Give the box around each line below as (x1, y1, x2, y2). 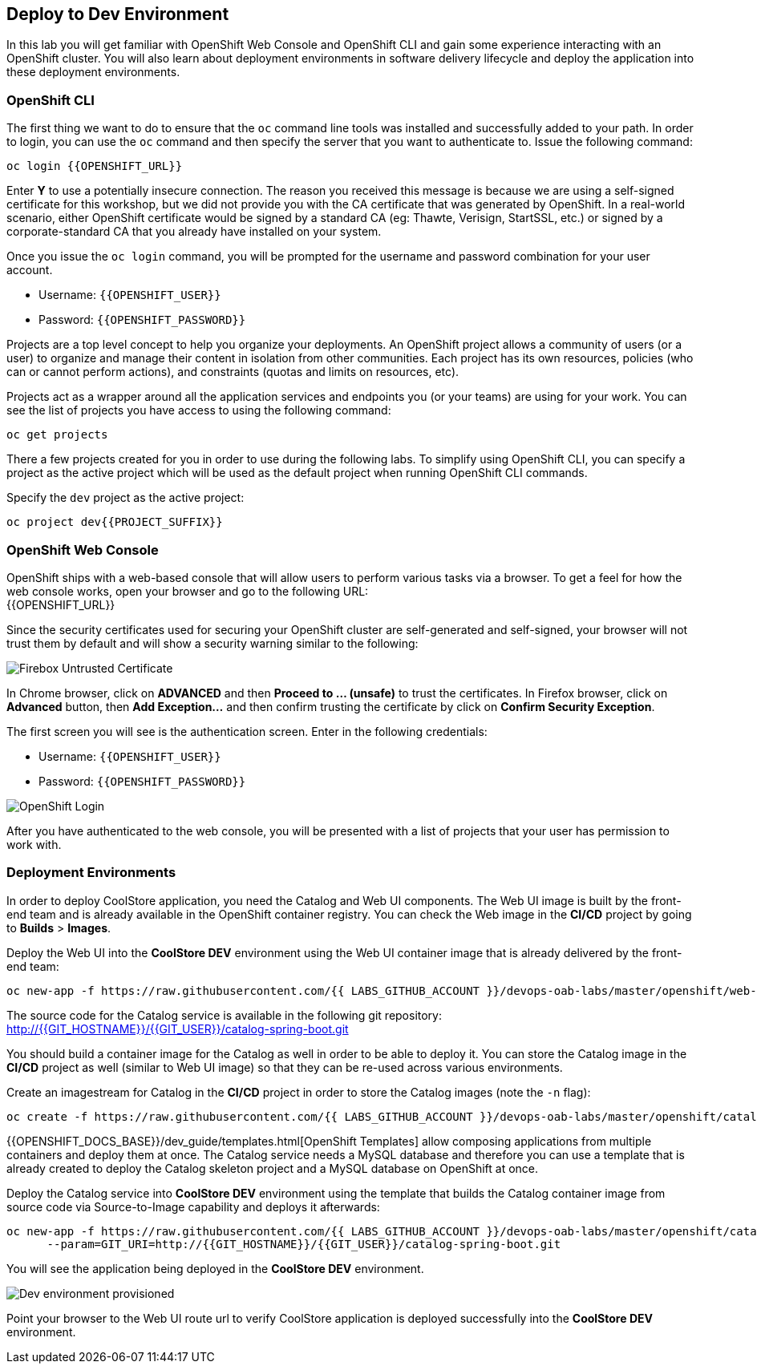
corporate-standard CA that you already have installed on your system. (6, 224, 382, 239)
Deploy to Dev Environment (6, 4, 229, 24)
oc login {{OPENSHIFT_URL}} (6, 160, 183, 173)
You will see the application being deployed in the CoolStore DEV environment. (6, 1261, 424, 1275)
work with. (6, 837, 62, 851)
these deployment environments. (6, 65, 180, 79)
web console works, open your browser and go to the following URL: (6, 584, 369, 598)
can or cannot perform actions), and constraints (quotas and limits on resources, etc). (6, 365, 459, 379)
